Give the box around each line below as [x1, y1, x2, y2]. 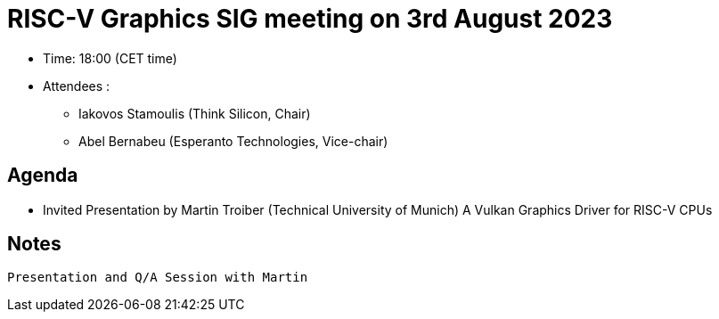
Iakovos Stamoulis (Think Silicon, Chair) [78, 105, 311, 121]
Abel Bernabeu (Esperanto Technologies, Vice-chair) [78, 133, 388, 149]
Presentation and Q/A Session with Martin [7, 270, 308, 285]
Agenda [7, 164, 78, 187]
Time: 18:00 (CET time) [43, 50, 177, 66]
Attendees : [43, 78, 110, 94]
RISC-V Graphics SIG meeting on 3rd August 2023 [7, 4, 613, 34]
